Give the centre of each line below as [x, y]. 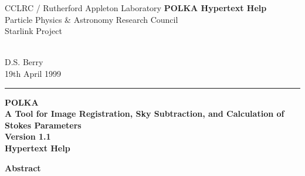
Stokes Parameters [43, 125]
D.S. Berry [24, 62]
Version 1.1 [28, 136]
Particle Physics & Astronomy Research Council [91, 19]
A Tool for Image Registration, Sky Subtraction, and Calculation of [145, 114]
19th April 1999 [33, 73]
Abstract [23, 167]
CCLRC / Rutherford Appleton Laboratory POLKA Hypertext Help [136, 8]
